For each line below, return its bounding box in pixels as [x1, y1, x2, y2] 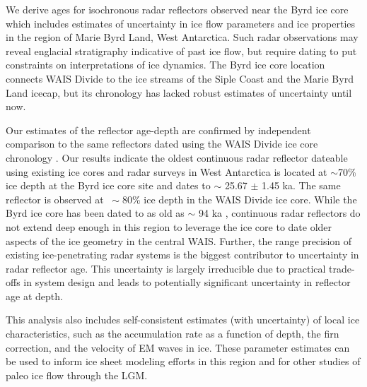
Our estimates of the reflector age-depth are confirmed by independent [6, 122, 311, 137]
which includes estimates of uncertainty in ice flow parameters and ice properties [6, 16, 356, 30]
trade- [329, 261, 355, 275]
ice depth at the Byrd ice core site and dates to [6, 178, 211, 193]
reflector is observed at [6, 191, 104, 206]
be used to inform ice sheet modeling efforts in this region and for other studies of [6, 354, 361, 369]
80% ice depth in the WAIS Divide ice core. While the [122, 191, 357, 206]
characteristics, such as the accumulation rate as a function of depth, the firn [6, 326, 339, 341]
